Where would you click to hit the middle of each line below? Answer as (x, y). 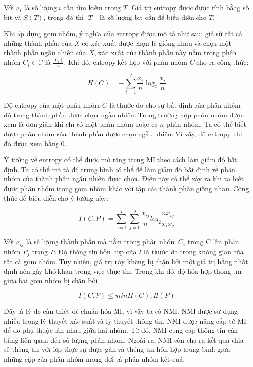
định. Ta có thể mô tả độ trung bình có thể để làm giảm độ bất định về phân (120, 169)
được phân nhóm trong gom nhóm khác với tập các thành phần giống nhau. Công (126, 188)
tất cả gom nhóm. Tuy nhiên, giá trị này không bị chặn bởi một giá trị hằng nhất (126, 261)
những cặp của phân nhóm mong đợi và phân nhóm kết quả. (95, 358)
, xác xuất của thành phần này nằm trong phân (165, 52)
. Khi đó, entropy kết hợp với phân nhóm (126, 62)
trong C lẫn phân (213, 241)
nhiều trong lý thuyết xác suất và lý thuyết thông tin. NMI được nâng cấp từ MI (125, 320)
